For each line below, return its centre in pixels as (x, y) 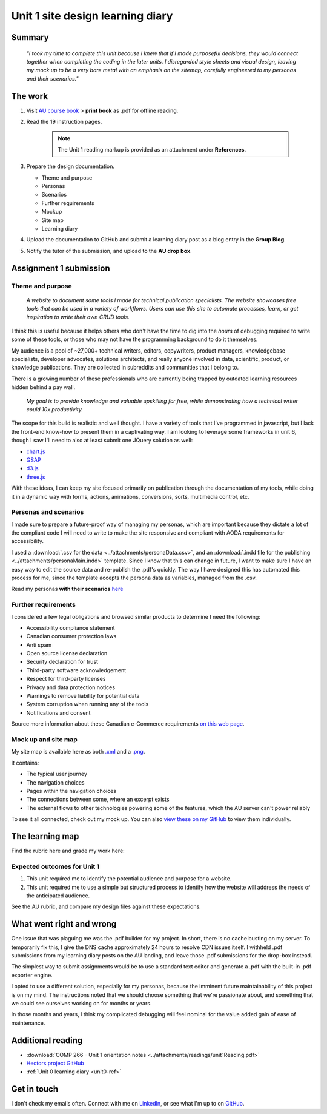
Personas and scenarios (48, 512)
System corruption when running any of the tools (88, 704)
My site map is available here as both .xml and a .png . (78, 752)
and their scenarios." (52, 78)
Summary (30, 37)
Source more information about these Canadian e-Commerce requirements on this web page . (128, 724)
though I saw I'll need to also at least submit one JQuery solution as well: (102, 441)
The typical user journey (57, 774)
